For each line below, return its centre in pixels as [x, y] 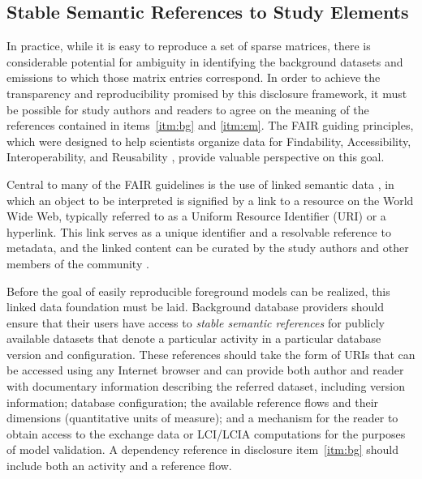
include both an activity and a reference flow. [119, 466]
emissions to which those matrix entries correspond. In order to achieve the [194, 77]
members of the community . [78, 263]
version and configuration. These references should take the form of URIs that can [211, 354]
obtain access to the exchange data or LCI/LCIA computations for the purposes [206, 433]
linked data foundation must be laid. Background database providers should [196, 307]
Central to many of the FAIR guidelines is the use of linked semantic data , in [200, 184]
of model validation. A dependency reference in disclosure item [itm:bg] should [202, 449]
